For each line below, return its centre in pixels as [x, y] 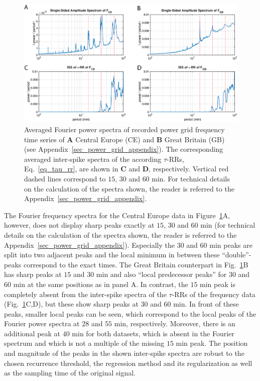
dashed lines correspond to [65, 178]
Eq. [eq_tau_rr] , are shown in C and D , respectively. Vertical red [126, 169]
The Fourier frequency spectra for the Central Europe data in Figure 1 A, [117, 215]
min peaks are [231, 245]
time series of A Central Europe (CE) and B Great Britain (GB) [124, 139]
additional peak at [32, 333]
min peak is [218, 284]
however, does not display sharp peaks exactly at [79, 225]
